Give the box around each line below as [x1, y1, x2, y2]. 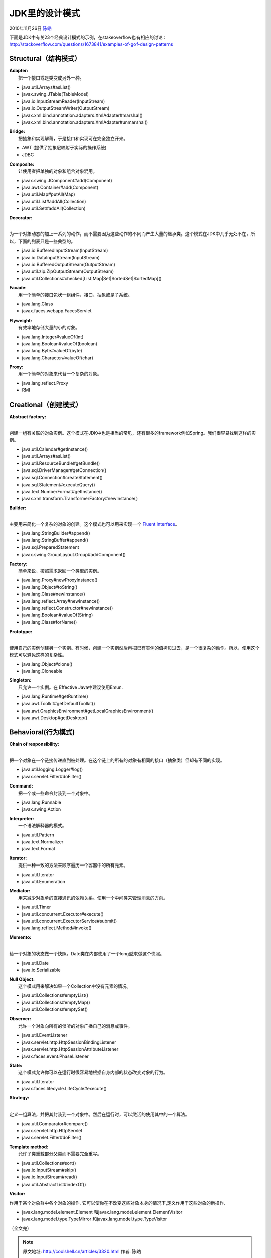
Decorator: [9, 214, 33, 221]
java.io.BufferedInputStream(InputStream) [22, 247, 108, 254]
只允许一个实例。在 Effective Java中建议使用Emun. [18, 684, 123, 690]
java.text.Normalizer [22, 838, 64, 845]
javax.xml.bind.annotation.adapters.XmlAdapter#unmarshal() [22, 119, 148, 125]
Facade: [9, 285, 27, 291]
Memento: [9, 934, 32, 940]
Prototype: [9, 628, 33, 635]
